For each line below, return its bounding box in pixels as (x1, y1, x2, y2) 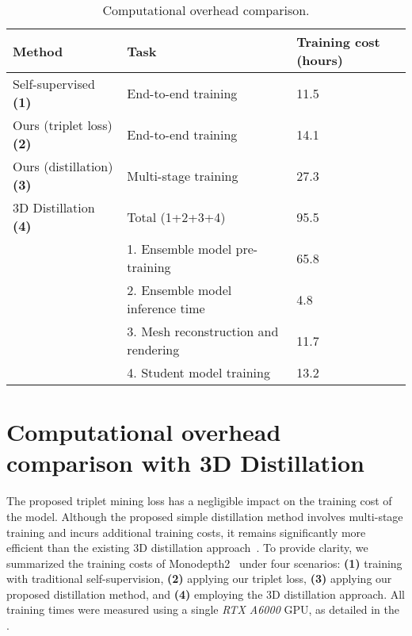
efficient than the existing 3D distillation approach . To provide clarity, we (6, 539, 368, 556)
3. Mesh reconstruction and (127, 322, 279, 340)
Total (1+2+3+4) (127, 207, 226, 226)
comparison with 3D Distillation (6, 446, 365, 479)
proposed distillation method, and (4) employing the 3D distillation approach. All (6, 585, 405, 602)
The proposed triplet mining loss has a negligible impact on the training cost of (6, 492, 392, 509)
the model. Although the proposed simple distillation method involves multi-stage (6, 508, 403, 524)
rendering (127, 340, 180, 358)
